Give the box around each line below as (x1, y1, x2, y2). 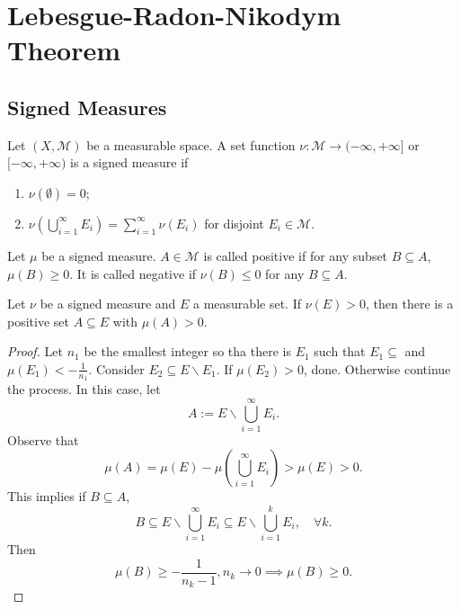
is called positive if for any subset (203, 246, 388, 264)
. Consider (88, 359, 145, 378)
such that (314, 342, 366, 361)
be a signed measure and (40, 294, 176, 313)
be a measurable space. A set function (86, 135, 296, 154)
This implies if (7, 487, 86, 506)
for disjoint (204, 213, 264, 232)
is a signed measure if (70, 153, 189, 172)
